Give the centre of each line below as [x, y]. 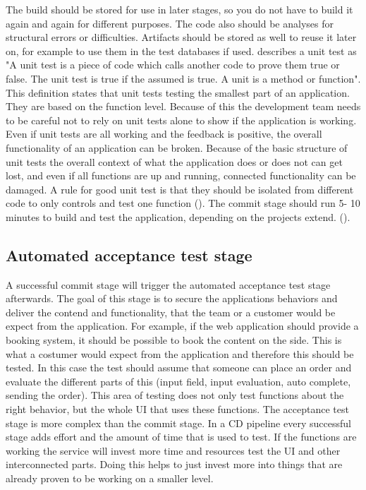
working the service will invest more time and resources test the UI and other [173, 450]
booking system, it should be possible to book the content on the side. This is [174, 340]
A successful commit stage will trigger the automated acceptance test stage [168, 284]
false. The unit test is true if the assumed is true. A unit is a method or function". [183, 78]
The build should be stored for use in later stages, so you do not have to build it [179, 9]
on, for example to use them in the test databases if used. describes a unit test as [181, 50]
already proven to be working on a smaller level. [110, 478]
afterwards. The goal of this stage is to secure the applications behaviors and [172, 298]
